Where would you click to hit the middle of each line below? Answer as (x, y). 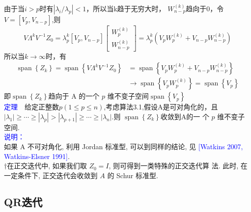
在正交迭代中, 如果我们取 (47, 166)
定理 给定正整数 (31, 107)
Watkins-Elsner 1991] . (37, 156)
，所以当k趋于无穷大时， (126, 8)
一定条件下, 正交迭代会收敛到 (51, 175)
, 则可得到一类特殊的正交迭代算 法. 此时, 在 (178, 166)
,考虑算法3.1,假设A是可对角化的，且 (161, 107)
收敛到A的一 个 (185, 116)
